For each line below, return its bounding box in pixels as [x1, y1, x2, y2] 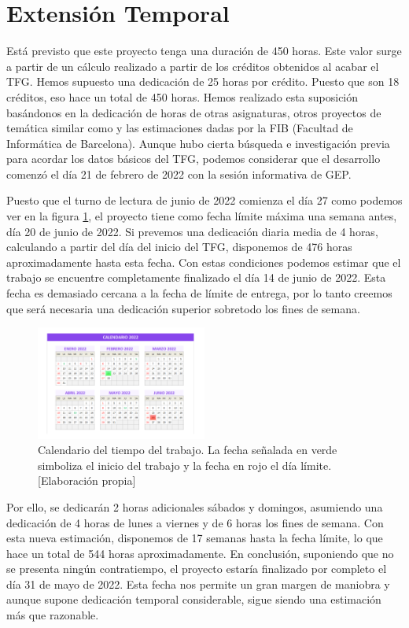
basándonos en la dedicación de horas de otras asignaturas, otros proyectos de [6, 104, 381, 120]
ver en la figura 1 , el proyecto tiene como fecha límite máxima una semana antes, [6, 208, 397, 224]
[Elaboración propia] [38, 472, 136, 489]
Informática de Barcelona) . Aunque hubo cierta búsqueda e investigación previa [6, 135, 390, 151]
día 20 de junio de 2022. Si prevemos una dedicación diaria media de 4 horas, [6, 223, 378, 239]
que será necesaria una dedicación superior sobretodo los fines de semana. [6, 300, 360, 316]
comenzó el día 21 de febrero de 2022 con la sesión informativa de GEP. [6, 165, 352, 182]
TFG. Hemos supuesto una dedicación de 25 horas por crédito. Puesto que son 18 [6, 73, 400, 90]
